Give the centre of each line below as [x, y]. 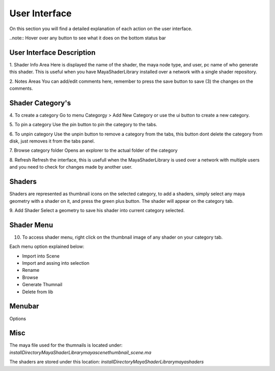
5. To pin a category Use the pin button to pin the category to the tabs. [83, 125]
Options [18, 318]
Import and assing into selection [56, 263]
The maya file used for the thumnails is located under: [66, 345]
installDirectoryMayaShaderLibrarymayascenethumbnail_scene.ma [80, 352]
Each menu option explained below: [47, 247]
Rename [31, 270]
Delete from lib [38, 292]
